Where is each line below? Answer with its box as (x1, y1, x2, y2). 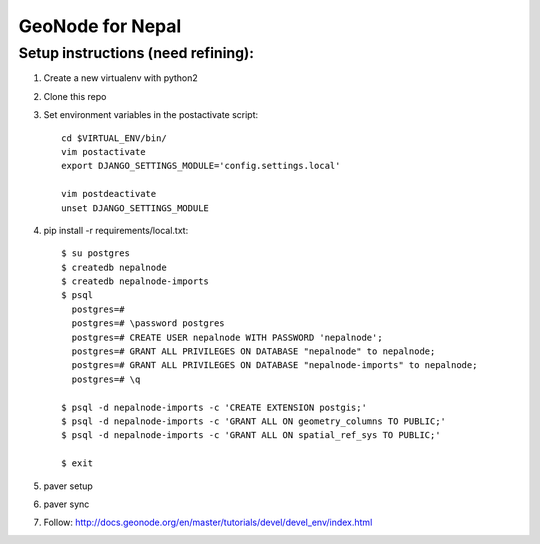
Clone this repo (43, 90, 107, 102)
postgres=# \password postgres (71, 318, 225, 329)
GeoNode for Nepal (18, 15, 182, 37)
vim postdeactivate (61, 188, 157, 200)
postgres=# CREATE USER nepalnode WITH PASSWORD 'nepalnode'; (71, 331, 384, 343)
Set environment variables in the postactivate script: (43, 109, 259, 121)
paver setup (43, 480, 94, 492)
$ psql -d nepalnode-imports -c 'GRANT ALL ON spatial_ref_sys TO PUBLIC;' (61, 430, 441, 441)
